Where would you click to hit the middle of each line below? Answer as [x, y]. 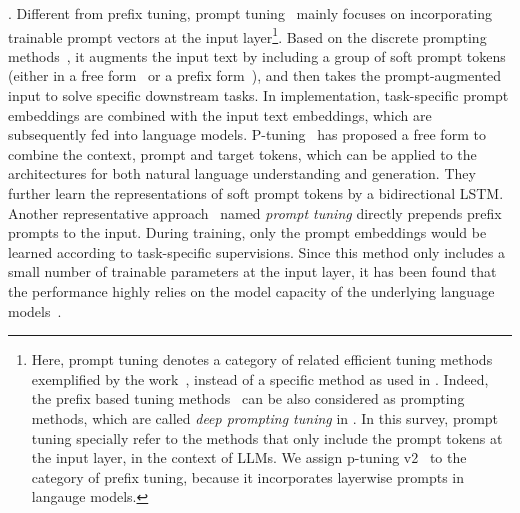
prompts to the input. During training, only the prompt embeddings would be [247, 232]
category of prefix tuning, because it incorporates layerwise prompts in [248, 476]
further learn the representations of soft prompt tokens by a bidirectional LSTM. [256, 193]
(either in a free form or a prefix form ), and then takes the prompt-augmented [255, 75]
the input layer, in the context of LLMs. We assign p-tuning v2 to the [249, 457]
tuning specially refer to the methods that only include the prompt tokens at [267, 437]
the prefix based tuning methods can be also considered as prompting [248, 398]
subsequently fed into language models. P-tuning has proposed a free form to [247, 134]
